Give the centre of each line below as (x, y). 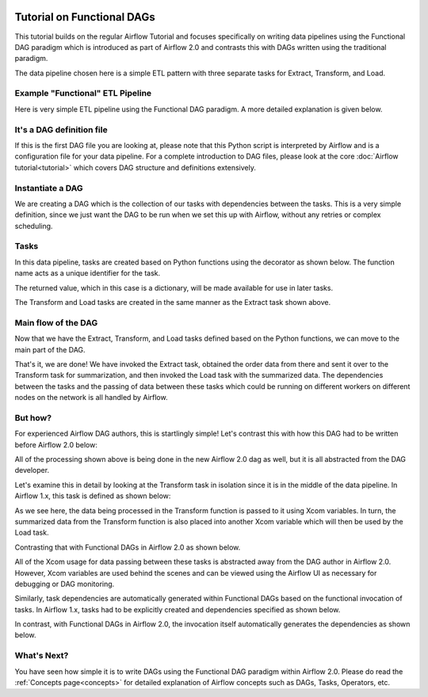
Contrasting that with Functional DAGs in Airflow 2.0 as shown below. (128, 547)
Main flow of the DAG (56, 322)
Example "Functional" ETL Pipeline (83, 93)
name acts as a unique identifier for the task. (88, 273)
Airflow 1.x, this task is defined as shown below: (93, 496)
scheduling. (34, 226)
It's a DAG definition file (61, 129)
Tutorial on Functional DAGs (85, 17)
